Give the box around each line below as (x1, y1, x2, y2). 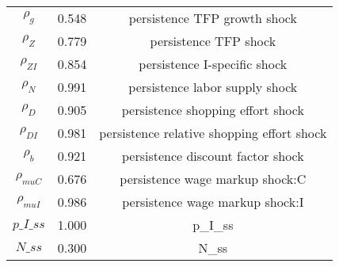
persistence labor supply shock (128, 78, 298, 96)
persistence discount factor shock (121, 147, 304, 165)
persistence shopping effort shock (121, 101, 304, 119)
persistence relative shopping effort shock (99, 124, 327, 142)
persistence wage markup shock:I (122, 193, 304, 211)
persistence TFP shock (150, 32, 276, 50)
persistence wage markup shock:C (120, 170, 307, 188)
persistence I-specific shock (139, 55, 288, 73)
